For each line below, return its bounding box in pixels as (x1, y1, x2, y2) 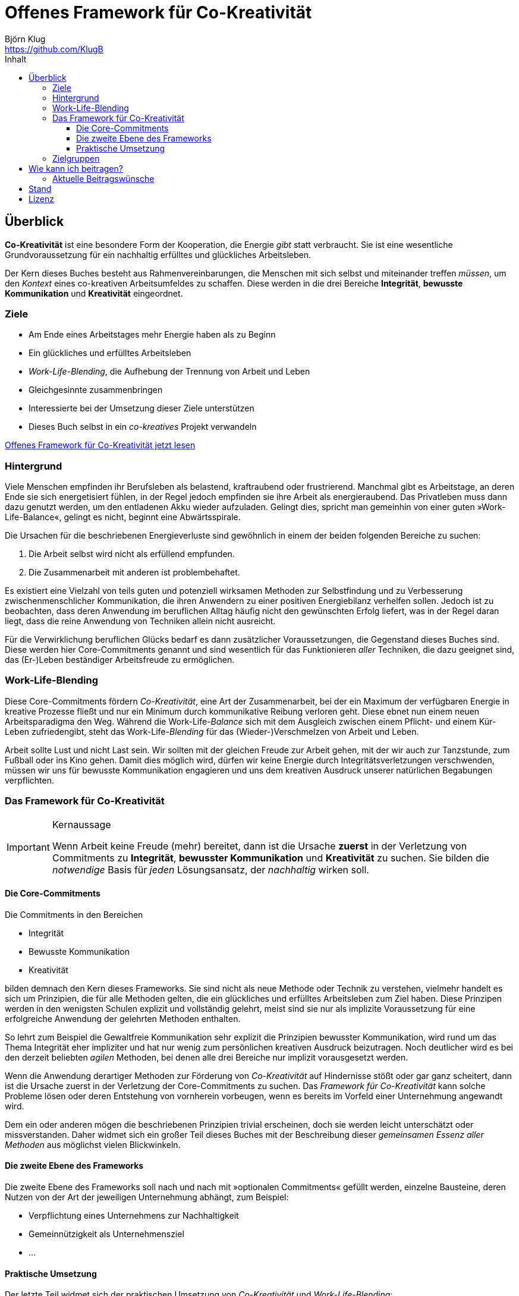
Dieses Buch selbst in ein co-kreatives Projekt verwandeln (29, 421, 257, 432)
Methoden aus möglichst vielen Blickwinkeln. (5, 1139, 181, 1150)
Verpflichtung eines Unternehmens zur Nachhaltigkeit (29, 1210, 239, 1221)
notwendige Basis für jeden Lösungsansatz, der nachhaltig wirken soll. (52, 863, 369, 876)
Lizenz (29, 193, 54, 204)
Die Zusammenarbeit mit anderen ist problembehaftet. (29, 567, 240, 578)
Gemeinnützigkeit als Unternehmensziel (29, 1229, 184, 1240)
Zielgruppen (52, 153, 100, 163)
